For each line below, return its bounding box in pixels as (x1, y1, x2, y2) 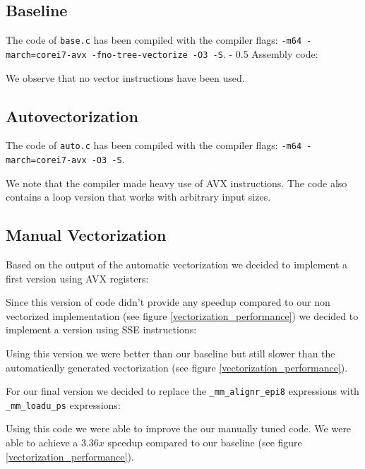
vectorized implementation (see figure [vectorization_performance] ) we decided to (6, 308, 359, 323)
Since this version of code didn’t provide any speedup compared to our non (6, 295, 330, 309)
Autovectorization (6, 105, 138, 126)
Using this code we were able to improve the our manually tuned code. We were (6, 421, 352, 436)
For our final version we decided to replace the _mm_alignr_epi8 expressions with (6, 384, 359, 398)
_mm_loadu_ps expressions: (6, 397, 121, 412)
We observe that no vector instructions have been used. (6, 70, 245, 85)
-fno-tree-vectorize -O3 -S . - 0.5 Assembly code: (91, 46, 318, 61)
